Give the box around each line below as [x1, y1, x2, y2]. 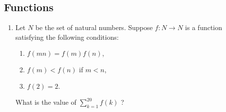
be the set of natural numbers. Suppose [35, 22, 153, 32]
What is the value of [15, 97, 76, 107]
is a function [185, 22, 223, 32]
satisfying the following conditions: [15, 32, 119, 42]
